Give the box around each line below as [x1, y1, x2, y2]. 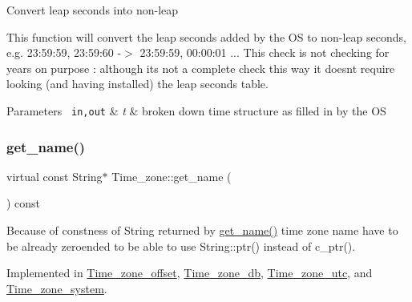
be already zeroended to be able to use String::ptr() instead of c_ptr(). [6, 237, 356, 254]
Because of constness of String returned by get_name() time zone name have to [6, 222, 398, 239]
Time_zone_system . [6, 280, 107, 296]
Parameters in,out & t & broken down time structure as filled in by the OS [6, 102, 386, 119]
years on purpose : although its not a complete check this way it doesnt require [6, 59, 395, 76]
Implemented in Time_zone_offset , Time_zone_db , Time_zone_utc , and [6, 264, 373, 281]
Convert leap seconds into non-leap [6, 2, 179, 18]
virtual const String [6, 167, 103, 184]
